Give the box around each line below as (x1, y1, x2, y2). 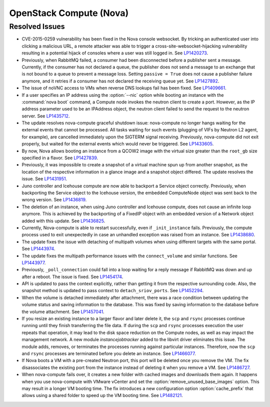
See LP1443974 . (21, 246, 55, 252)
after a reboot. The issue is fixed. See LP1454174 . (21, 274, 123, 280)
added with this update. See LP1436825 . (21, 218, 105, 224)
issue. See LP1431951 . (21, 176, 67, 182)
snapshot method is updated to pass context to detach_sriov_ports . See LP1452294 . (21, 288, 204, 294)
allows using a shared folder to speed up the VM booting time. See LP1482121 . (21, 393, 183, 399)
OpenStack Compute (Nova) (9, 7, 129, 18)
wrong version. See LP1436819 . (21, 197, 87, 203)
